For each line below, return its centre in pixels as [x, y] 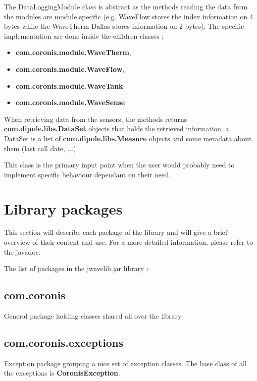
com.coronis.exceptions [64, 342]
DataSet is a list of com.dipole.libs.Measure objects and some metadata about [128, 138]
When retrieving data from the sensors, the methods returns [96, 119]
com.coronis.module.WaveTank [69, 85]
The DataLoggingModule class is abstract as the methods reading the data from [126, 6]
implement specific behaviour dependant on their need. [87, 174]
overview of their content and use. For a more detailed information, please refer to [128, 242]
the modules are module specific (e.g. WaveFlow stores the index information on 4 [129, 16]
